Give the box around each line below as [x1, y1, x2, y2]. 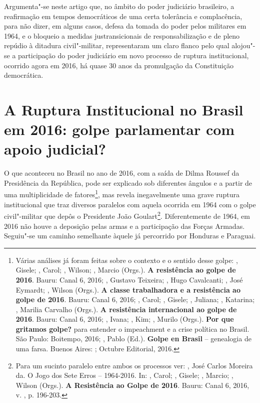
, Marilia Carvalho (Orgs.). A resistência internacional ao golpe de [15, 304, 237, 314]
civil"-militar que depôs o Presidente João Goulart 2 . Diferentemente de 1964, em [4, 209, 250, 221]
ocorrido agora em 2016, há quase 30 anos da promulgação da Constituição [4, 60, 233, 70]
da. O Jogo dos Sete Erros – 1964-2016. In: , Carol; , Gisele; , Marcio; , [15, 370, 233, 380]
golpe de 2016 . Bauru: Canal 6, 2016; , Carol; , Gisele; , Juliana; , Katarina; [15, 294, 255, 305]
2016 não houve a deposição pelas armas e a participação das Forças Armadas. [4, 220, 245, 231]
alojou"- [231, 40, 255, 51]
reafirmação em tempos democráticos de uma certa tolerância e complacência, [4, 11, 242, 21]
